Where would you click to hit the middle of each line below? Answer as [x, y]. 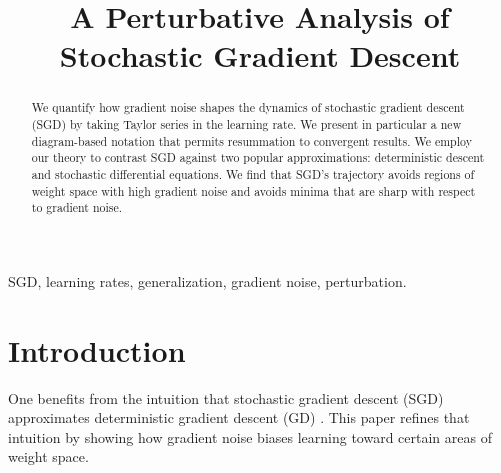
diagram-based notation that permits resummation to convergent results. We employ [251, 140]
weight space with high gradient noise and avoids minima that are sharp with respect [253, 190]
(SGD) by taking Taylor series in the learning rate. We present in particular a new [246, 124]
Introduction [97, 349]
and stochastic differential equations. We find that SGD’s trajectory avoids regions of [253, 173]
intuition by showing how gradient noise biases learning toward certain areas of [250, 436]
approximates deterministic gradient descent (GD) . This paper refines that [239, 417]
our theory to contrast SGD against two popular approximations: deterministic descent [258, 157]
